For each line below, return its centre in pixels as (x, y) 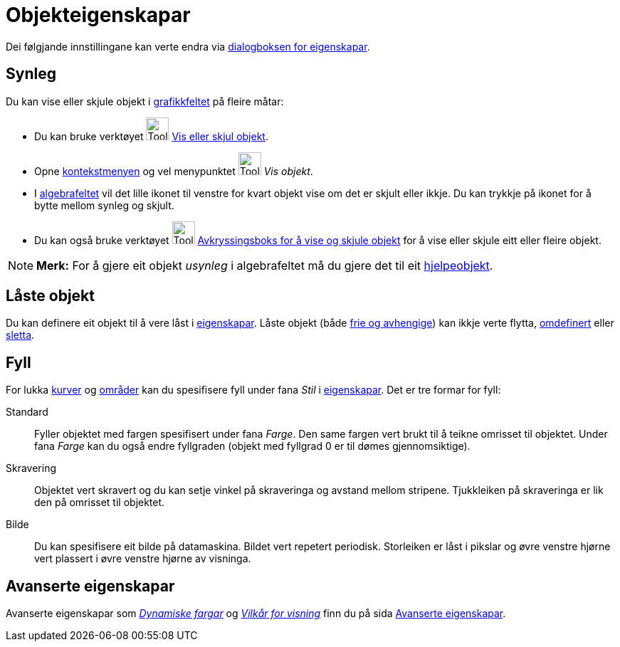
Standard (27, 412)
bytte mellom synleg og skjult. (104, 205)
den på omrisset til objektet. (100, 503)
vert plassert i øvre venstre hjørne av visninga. (143, 559)
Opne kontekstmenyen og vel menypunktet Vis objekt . (174, 171)
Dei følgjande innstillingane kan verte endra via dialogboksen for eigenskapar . (188, 46)
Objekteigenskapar (98, 15)
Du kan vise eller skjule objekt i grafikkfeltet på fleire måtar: (145, 101)
